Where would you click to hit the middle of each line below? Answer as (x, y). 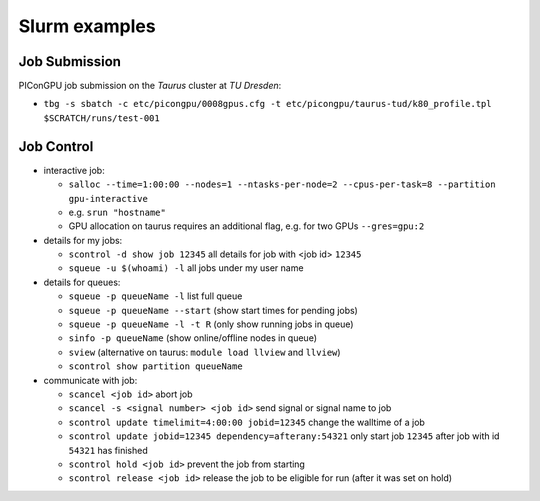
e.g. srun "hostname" (117, 212)
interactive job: (74, 170)
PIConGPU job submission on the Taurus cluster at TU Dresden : (150, 86)
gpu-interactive (108, 198)
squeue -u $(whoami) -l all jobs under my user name (186, 268)
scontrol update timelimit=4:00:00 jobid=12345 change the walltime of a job (246, 422)
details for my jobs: (83, 240)
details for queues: (82, 282)
